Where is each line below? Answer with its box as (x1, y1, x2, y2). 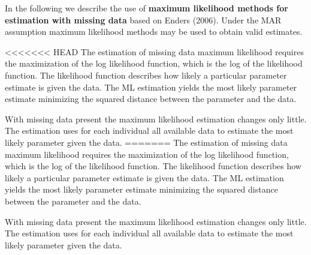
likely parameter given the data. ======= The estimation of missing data (5, 136, 288, 148)
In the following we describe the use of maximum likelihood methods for (5, 2, 288, 14)
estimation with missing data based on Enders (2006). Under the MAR (5, 13, 282, 26)
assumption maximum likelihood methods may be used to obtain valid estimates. (5, 25, 303, 38)
